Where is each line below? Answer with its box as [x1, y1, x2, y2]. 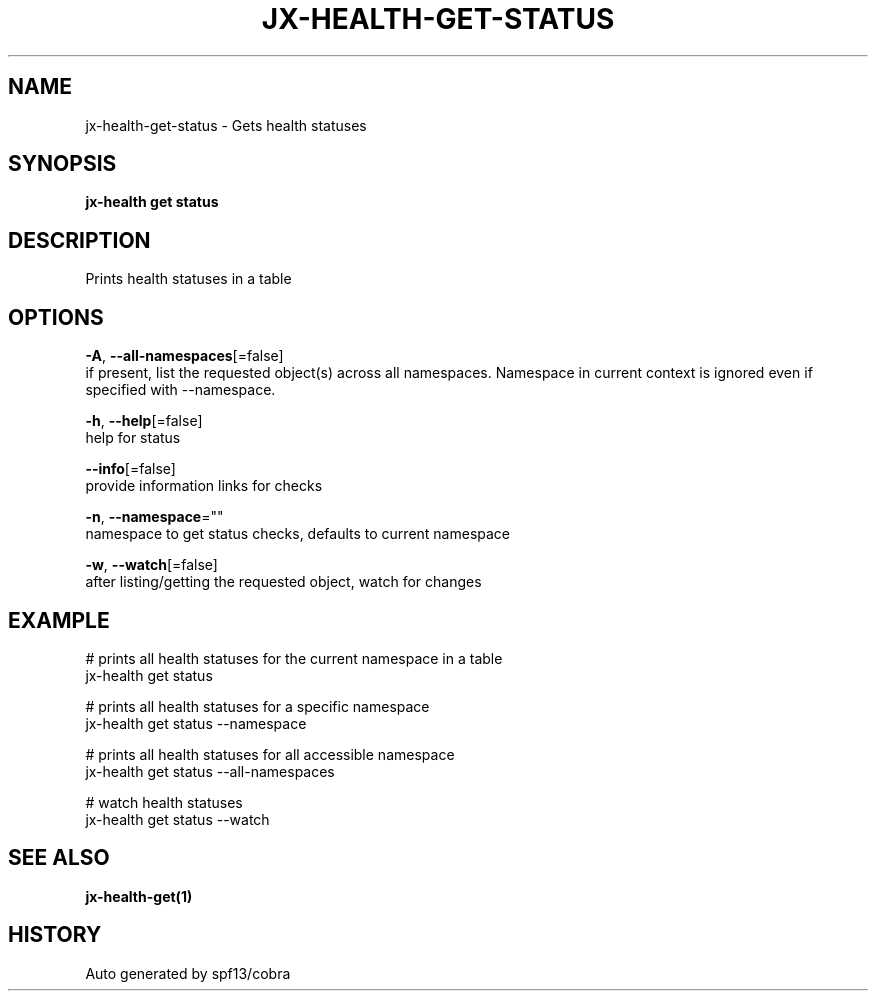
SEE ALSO [8, 845, 110, 871]
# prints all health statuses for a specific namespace [85, 697, 430, 715]
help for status [85, 429, 181, 447]
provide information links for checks [85, 477, 323, 495]
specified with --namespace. [85, 381, 276, 399]
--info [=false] [85, 460, 176, 478]
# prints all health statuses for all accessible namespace [85, 745, 455, 763]
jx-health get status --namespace [85, 714, 307, 732]
